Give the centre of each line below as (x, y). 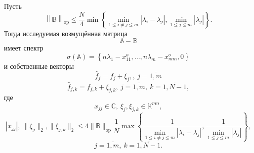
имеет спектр (24, 48)
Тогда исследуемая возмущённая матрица (66, 33)
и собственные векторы (39, 66)
